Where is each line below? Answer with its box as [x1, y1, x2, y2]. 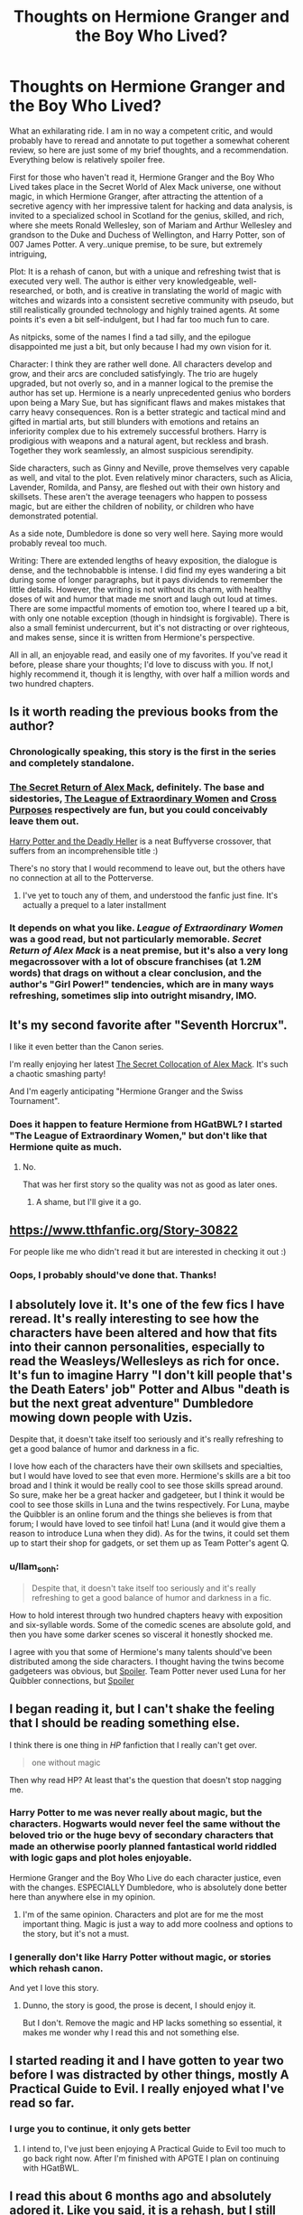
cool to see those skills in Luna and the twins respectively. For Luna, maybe [9, 1500, 290, 1510]
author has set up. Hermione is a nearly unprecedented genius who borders [9, 387, 291, 398]
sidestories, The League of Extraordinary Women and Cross [9, 792, 278, 805]
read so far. [9, 2096, 75, 2111]
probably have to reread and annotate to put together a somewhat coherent [9, 135, 290, 145]
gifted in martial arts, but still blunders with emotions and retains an [9, 416, 260, 426]
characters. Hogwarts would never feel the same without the [9, 1818, 281, 1830]
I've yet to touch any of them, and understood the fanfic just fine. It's [22, 890, 278, 901]
